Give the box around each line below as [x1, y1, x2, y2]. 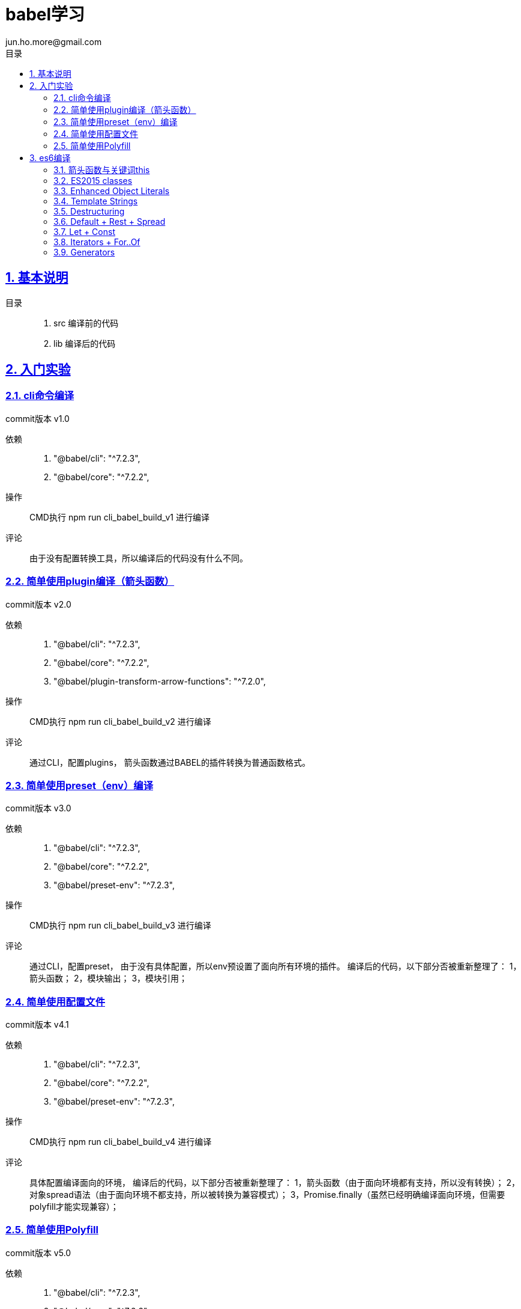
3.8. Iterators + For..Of [53, 236, 140, 247]
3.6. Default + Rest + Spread [53, 216, 166, 227]
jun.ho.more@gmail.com [5, 36, 102, 47]
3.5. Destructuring [53, 206, 125, 216]
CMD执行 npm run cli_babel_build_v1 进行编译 [29, 511, 209, 522]
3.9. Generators [53, 246, 115, 257]
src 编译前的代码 [53, 317, 119, 328]
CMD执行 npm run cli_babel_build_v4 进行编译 [29, 1137, 212, 1147]
